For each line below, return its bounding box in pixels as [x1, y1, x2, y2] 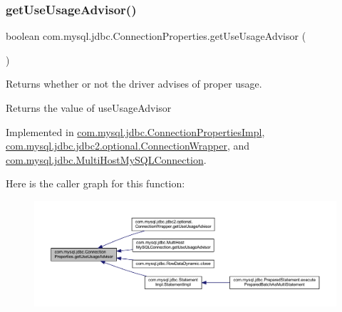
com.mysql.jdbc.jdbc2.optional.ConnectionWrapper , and [6, 138, 250, 153]
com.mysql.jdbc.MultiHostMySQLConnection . [6, 152, 207, 167]
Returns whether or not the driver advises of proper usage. [6, 76, 262, 91]
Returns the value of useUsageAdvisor [6, 100, 172, 115]
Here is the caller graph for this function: [6, 176, 185, 191]
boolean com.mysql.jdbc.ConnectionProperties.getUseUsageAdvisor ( [6, 28, 306, 43]
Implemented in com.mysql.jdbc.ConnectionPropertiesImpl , [6, 124, 265, 139]
